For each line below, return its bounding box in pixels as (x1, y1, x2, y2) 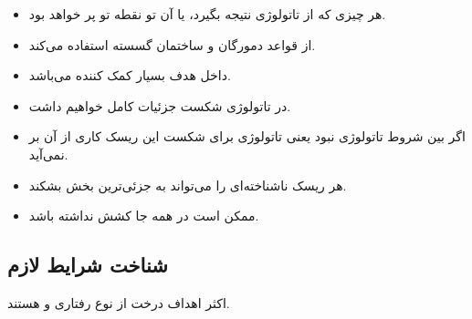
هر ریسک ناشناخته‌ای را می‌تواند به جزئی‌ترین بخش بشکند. (28, 175, 347, 194)
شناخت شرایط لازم (7, 251, 168, 279)
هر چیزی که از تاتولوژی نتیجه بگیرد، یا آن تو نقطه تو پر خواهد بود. (28, 5, 386, 23)
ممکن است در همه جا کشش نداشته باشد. (28, 206, 259, 225)
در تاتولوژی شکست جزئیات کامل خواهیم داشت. (28, 96, 291, 115)
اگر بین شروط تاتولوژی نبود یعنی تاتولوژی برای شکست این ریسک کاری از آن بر (28, 127, 466, 146)
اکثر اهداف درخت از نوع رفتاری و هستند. (7, 293, 230, 312)
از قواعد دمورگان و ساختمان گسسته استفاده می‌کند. (28, 35, 316, 54)
